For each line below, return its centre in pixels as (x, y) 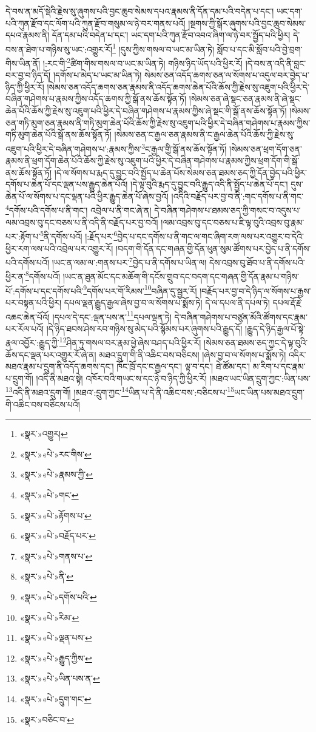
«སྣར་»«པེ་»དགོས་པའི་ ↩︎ (58, 596)
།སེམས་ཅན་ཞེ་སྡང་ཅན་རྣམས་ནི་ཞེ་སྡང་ (245, 99)
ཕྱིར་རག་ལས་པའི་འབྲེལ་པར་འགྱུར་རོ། (59, 248)
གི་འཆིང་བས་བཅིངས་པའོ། (43, 404)
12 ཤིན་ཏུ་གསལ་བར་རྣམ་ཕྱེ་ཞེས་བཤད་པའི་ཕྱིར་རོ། (130, 341)
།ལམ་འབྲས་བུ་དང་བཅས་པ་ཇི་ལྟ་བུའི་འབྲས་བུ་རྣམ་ (233, 222)
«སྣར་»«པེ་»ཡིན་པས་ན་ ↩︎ (60, 678)
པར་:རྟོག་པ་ (23, 236)
